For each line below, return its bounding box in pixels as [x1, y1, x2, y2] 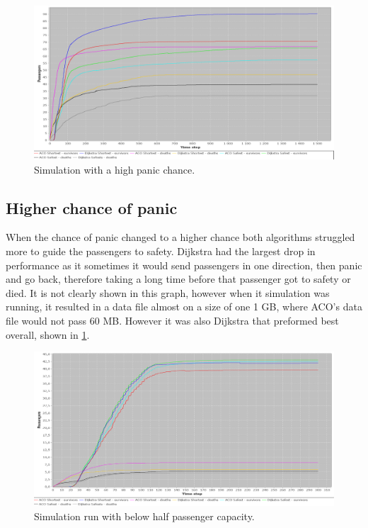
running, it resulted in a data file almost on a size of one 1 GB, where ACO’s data [6, 299, 362, 314]
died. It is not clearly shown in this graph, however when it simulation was [6, 285, 330, 300]
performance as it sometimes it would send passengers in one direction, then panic [6, 257, 362, 272]
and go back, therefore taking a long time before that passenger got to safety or [6, 271, 351, 286]
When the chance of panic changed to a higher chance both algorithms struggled [6, 230, 355, 245]
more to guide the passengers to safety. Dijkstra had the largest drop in [6, 243, 316, 258]
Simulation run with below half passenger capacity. [34, 508, 255, 523]
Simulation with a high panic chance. [34, 162, 195, 176]
